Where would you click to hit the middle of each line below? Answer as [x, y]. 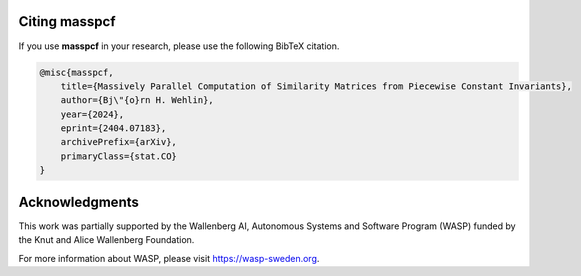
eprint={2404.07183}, [113, 128]
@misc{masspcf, [76, 72]
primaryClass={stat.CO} [118, 156]
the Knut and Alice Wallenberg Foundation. [106, 240]
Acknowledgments [79, 201]
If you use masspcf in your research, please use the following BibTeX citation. [179, 46]
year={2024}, [92, 114]
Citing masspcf [67, 21]
